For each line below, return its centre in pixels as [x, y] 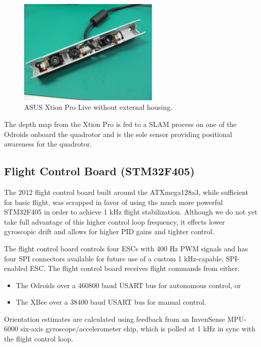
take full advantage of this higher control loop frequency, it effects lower [115, 221]
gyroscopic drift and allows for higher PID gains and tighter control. [109, 231]
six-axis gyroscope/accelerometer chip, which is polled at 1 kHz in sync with [138, 329]
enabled [16, 268]
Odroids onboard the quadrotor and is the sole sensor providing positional [118, 134]
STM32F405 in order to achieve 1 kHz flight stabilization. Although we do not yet [131, 212]
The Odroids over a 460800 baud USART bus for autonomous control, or [128, 285]
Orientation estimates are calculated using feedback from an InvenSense [115, 319]
